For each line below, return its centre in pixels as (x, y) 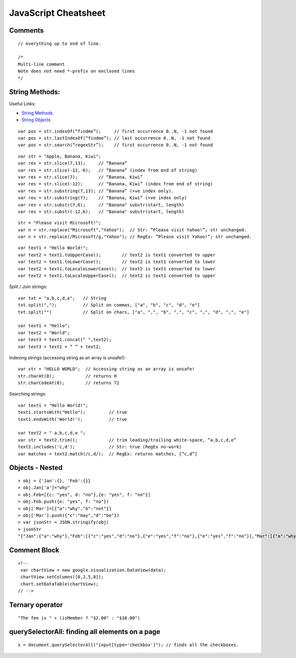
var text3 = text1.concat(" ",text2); (65, 340)
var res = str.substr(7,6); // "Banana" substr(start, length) (101, 205)
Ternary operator (36, 605)
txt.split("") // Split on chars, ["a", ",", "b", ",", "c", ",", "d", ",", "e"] (134, 312)
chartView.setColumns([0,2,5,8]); (62, 577)
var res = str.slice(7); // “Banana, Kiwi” (80, 177)
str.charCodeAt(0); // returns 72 (69, 383)
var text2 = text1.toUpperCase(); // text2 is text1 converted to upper (117, 255)
